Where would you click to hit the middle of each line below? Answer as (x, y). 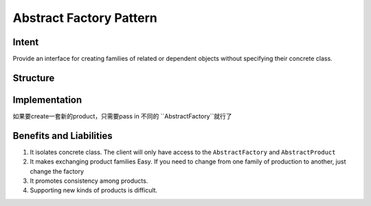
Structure (34, 78)
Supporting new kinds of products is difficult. (94, 190)
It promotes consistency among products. (89, 181)
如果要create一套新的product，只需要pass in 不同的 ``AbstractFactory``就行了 (123, 116)
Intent (26, 42)
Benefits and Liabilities (63, 136)
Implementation (47, 100)
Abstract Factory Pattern (85, 18)
